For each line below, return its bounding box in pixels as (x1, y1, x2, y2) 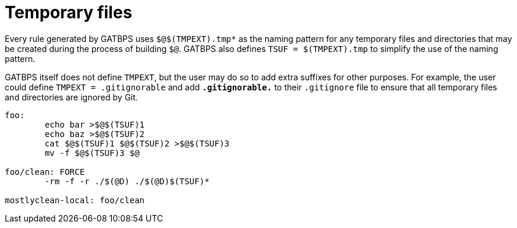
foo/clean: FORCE (5, 167, 85, 177)
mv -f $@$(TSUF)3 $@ (44, 148, 140, 158)
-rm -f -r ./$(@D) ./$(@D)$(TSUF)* (44, 176, 210, 186)
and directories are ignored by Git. (5, 92, 138, 102)
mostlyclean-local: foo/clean (5, 195, 145, 205)
